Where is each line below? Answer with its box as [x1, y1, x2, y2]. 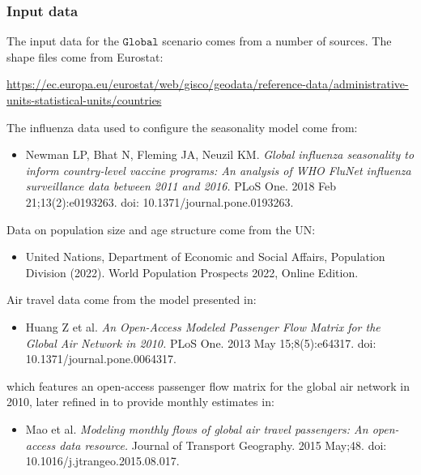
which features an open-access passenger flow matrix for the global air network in [6, 377, 410, 394]
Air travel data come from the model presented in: [6, 291, 257, 308]
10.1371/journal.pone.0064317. [25, 350, 176, 367]
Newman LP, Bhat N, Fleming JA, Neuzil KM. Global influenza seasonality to [25, 146, 415, 163]
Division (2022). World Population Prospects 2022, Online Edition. [25, 263, 359, 280]
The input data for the [6, 32, 119, 49]
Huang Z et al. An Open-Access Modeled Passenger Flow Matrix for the [25, 318, 381, 335]
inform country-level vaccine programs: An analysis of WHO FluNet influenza [25, 161, 411, 178]
